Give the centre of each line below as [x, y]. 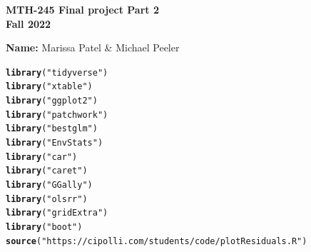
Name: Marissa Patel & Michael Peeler [93, 47]
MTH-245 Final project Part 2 [82, 9]
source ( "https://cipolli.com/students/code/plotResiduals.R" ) [157, 241]
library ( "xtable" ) [49, 87]
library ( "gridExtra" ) [57, 213]
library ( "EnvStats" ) [55, 143]
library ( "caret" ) [47, 171]
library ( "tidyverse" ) [57, 72]
